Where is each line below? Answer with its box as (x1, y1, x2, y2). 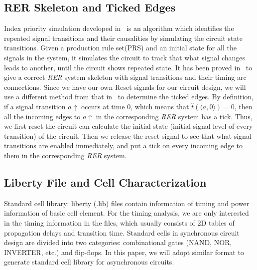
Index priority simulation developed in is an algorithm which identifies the (4, 23, 234, 33)
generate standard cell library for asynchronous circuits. (4, 257, 174, 267)
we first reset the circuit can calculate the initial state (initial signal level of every (4, 121, 253, 131)
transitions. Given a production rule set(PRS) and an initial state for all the (4, 42, 237, 53)
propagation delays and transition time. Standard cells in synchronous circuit (4, 227, 240, 238)
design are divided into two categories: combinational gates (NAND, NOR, (4, 237, 232, 248)
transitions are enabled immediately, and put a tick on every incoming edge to (4, 140, 243, 151)
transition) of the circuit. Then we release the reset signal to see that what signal (4, 130, 252, 141)
